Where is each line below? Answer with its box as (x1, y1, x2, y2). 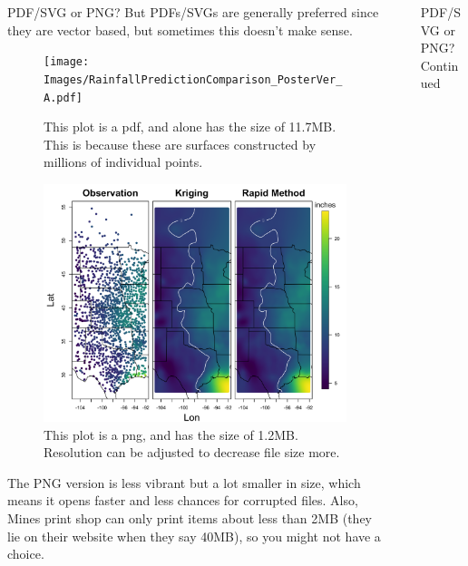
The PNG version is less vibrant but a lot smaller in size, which (7, 473, 361, 492)
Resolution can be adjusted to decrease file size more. (44, 443, 340, 462)
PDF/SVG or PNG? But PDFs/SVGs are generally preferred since (7, 3, 379, 21)
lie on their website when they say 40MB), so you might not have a (7, 526, 381, 545)
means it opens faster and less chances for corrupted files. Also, (7, 491, 358, 510)
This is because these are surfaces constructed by (44, 134, 317, 153)
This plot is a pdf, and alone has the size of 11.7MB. (44, 117, 336, 136)
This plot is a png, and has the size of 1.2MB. (44, 424, 298, 444)
